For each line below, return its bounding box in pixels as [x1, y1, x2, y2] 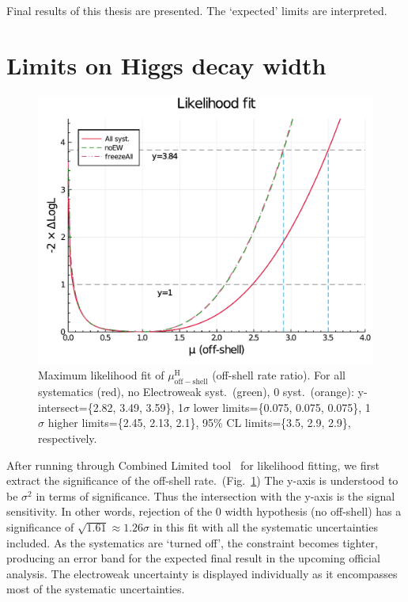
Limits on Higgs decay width [6, 48, 327, 81]
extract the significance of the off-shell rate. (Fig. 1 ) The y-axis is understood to [6, 472, 399, 489]
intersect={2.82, [38, 398, 116, 415]
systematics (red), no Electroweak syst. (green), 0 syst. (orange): [38, 383, 354, 400]
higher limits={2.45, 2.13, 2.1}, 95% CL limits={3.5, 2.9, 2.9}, [47, 414, 351, 431]
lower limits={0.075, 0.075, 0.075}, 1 [193, 398, 371, 415]
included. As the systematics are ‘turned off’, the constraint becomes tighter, [6, 534, 378, 551]
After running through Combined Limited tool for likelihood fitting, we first [6, 456, 380, 473]
